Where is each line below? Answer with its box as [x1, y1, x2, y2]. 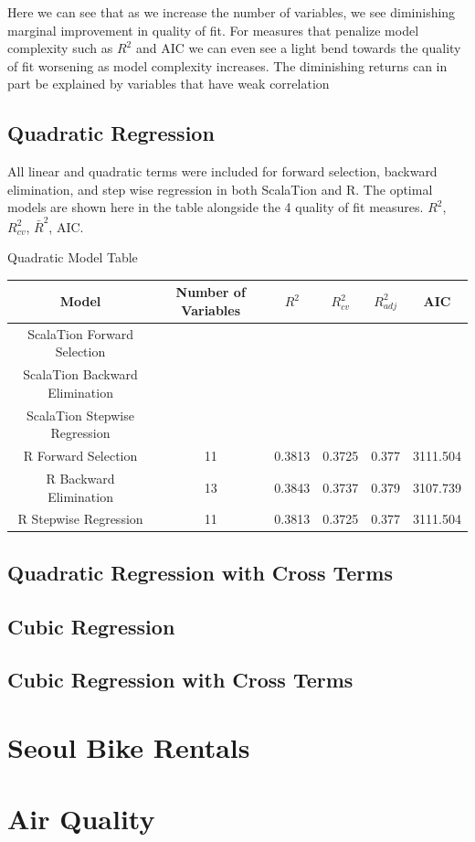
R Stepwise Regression [17, 509, 143, 528]
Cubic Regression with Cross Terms [7, 666, 354, 694]
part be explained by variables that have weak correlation [7, 74, 330, 93]
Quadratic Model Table [7, 248, 138, 267]
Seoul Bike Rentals [7, 729, 250, 766]
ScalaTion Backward [23, 365, 138, 384]
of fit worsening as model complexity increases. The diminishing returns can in [7, 56, 448, 75]
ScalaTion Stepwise [26, 405, 134, 424]
